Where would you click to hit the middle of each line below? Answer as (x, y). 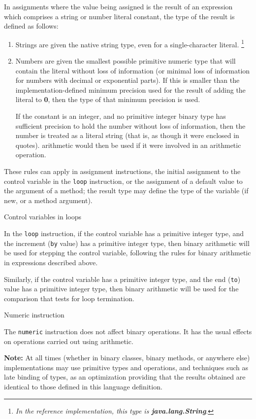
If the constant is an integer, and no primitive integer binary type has (121, 116)
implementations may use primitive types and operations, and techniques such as (126, 367)
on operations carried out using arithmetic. (69, 341)
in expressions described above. (51, 262)
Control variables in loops (43, 217)
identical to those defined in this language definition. (83, 386)
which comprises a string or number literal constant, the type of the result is (119, 16)
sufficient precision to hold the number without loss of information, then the (130, 125)
